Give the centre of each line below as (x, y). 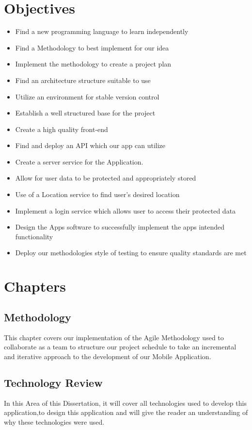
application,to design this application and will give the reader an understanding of (126, 412)
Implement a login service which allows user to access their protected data (126, 210)
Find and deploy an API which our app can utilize (90, 145)
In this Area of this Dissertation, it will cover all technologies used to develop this (125, 403)
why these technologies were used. (54, 422)
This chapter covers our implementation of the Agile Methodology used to (114, 337)
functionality (34, 236)
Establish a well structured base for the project (85, 113)
